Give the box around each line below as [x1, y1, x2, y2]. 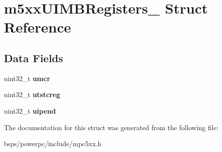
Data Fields [4, 50, 63, 65]
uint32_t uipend [4, 105, 56, 116]
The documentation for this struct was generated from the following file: [4, 122, 219, 132]
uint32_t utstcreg [4, 89, 61, 100]
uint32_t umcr [4, 73, 50, 83]
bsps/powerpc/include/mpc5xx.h [4, 138, 102, 149]
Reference [4, 17, 71, 37]
